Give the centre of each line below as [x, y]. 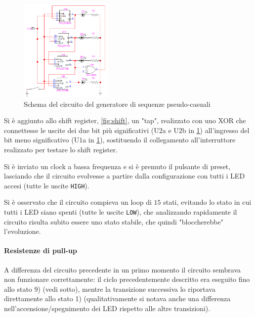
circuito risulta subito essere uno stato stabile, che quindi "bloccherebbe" [114, 221]
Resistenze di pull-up [41, 250]
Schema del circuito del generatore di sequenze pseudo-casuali [117, 104]
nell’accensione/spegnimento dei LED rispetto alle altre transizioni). [107, 308]
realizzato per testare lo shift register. [61, 150]
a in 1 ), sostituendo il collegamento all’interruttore [159, 140]
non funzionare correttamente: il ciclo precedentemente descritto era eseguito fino [127, 279]
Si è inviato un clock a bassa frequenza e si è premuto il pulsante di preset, [117, 166]
